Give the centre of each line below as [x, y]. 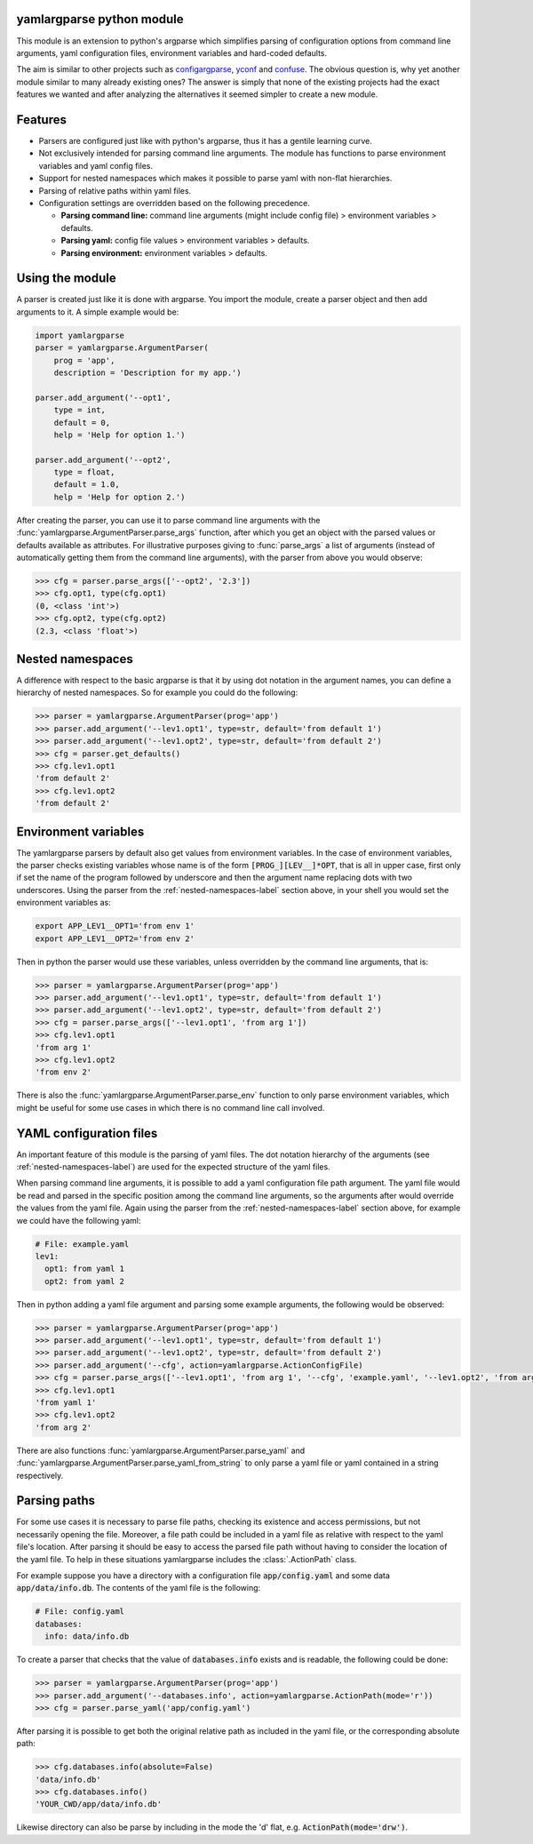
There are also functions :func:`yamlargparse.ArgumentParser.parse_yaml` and [161, 1450]
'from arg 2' [64, 1427]
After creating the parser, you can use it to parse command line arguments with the [168, 520]
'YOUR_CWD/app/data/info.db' [99, 1804]
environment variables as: [64, 903]
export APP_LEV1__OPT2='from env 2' [115, 938]
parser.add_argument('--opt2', [103, 459]
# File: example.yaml [82, 1244]
